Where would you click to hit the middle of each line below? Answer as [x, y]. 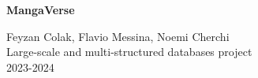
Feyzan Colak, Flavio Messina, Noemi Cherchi [118, 36]
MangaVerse [41, 9]
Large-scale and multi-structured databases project [129, 52]
